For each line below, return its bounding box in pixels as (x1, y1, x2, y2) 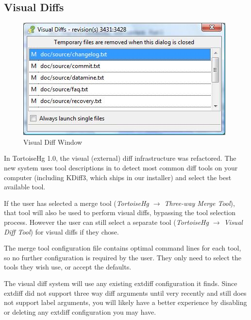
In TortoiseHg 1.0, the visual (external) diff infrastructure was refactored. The (4, 153, 236, 163)
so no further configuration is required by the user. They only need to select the (4, 252, 241, 262)
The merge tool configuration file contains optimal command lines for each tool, (4, 243, 241, 253)
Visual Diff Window (23, 136, 83, 147)
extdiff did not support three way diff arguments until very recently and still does (4, 287, 247, 298)
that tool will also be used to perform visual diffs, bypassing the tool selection (4, 207, 236, 218)
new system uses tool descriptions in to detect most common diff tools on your (4, 162, 238, 172)
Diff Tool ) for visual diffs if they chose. (4, 226, 119, 236)
